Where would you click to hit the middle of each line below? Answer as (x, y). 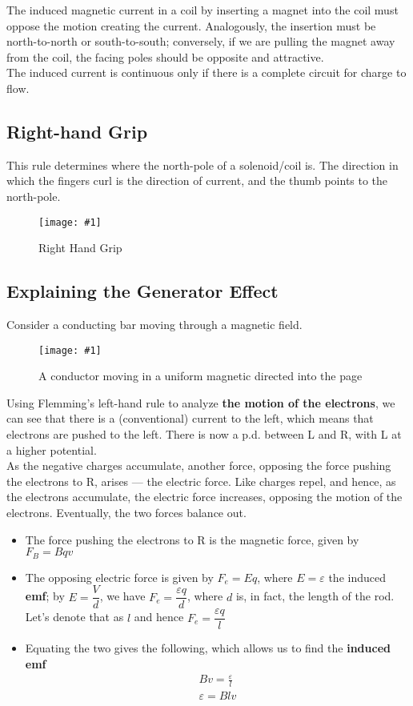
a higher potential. (52, 449)
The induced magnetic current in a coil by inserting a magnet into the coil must (202, 10)
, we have (122, 596)
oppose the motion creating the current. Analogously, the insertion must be (191, 25)
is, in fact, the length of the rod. (315, 596)
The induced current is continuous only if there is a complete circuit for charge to (206, 72)
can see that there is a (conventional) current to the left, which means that (190, 418)
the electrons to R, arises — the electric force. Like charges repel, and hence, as (201, 481)
